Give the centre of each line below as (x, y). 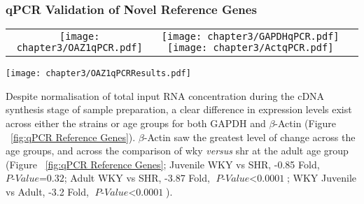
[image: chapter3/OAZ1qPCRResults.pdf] (98, 74)
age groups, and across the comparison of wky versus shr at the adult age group (177, 151)
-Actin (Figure (306, 123)
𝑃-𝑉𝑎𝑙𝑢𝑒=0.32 (35, 179)
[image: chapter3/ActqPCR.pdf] (251, 48)
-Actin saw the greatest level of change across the (250, 137)
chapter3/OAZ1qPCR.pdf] (79, 48)
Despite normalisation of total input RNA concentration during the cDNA (165, 95)
